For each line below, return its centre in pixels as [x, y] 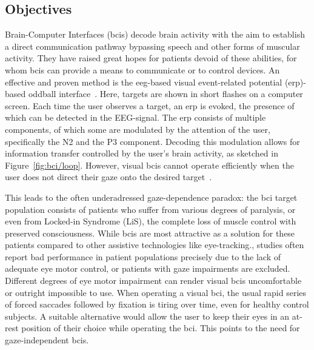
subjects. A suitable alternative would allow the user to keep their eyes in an [147, 316]
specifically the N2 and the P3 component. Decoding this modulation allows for [152, 141]
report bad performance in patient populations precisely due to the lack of [143, 256]
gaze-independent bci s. [47, 340]
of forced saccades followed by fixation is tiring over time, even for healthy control [157, 304]
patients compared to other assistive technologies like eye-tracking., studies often [155, 245]
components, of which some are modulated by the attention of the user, [138, 129]
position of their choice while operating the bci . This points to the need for [161, 328]
